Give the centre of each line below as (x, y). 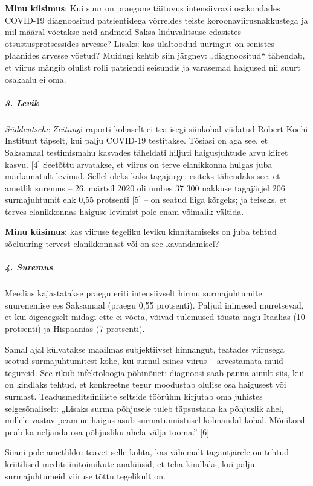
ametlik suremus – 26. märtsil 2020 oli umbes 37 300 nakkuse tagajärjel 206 (145, 187)
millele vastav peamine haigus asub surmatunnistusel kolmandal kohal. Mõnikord (155, 420)
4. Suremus (29, 267)
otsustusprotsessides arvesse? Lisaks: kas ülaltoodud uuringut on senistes (140, 43)
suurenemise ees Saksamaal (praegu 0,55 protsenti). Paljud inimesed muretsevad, (154, 305)
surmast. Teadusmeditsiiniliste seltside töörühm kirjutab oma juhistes (134, 396)
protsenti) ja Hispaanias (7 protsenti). (75, 328)
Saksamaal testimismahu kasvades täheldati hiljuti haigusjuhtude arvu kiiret (147, 152)
